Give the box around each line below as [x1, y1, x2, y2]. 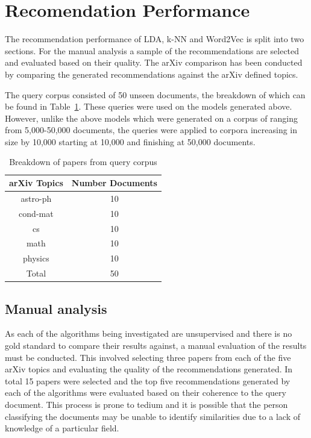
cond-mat [19, 207, 54, 219]
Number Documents [71, 177, 157, 189]
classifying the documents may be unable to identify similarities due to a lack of [5, 410, 301, 422]
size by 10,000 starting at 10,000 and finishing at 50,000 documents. [5, 135, 256, 148]
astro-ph [20, 192, 52, 204]
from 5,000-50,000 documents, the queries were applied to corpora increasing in [5, 124, 298, 136]
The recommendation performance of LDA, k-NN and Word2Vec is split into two [5, 33, 304, 45]
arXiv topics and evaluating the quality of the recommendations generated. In [5, 363, 293, 375]
